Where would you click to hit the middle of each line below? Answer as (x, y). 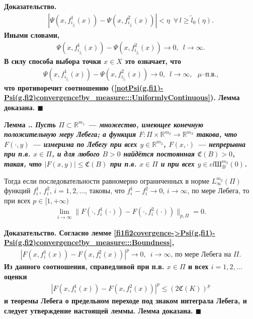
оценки (16, 276)
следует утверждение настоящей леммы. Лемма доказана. (99, 310)
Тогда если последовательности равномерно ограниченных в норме (107, 180)
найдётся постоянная (159, 154)
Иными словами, (32, 34)
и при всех (178, 164)
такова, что (217, 134)
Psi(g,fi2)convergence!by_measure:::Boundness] (88, 242)
